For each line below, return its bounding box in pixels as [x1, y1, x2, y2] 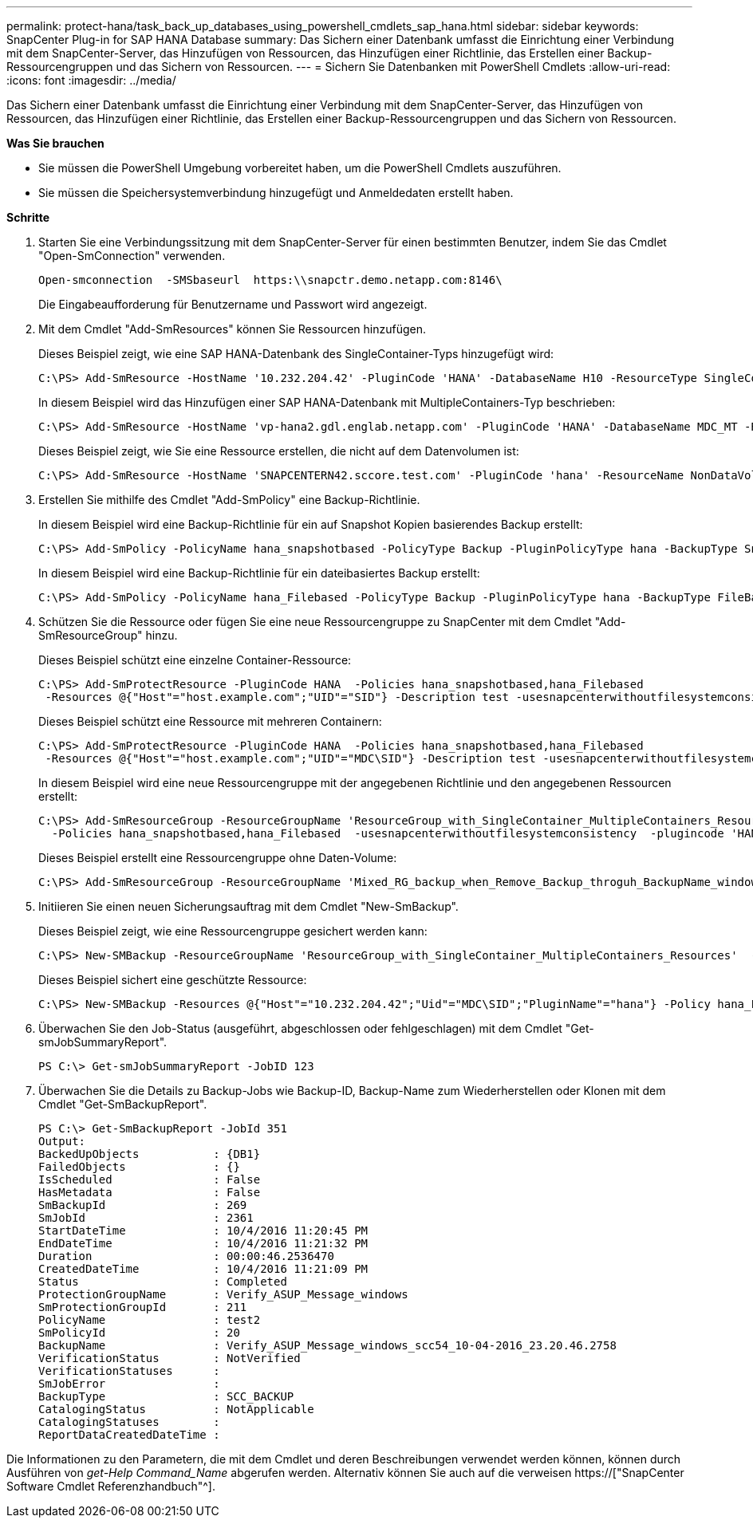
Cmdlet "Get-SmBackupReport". [38, 1097, 207, 1111]
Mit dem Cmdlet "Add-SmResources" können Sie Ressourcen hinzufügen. [38, 322, 427, 336]
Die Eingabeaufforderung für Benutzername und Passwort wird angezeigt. [38, 297, 428, 311]
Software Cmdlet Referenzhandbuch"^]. [6, 1479, 215, 1493]
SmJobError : [38, 1377, 220, 1390]
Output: [38, 1135, 86, 1148]
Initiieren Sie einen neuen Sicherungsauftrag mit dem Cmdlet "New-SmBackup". [38, 900, 459, 913]
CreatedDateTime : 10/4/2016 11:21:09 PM [38, 1262, 369, 1275]
